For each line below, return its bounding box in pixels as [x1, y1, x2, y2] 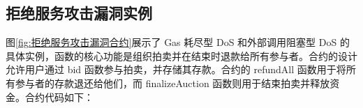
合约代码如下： [24, 89, 94, 104]
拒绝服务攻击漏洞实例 [6, 2, 152, 24]
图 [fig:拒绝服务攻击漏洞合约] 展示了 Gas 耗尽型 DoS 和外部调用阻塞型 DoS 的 [6, 35, 350, 49]
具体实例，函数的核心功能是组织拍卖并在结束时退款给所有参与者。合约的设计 [6, 48, 357, 63]
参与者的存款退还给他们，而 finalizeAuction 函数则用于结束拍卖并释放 [15, 75, 330, 90]
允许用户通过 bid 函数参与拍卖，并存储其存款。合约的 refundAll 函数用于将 [6, 62, 346, 77]
